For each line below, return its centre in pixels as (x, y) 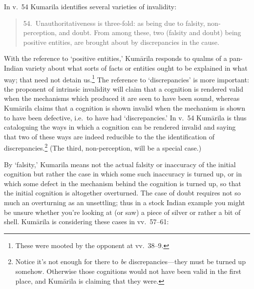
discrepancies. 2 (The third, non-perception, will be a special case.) (103, 147)
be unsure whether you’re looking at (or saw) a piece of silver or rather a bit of (122, 212)
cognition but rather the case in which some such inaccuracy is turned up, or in (123, 174)
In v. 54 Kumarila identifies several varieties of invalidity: (90, 6)
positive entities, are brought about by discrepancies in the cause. (121, 42)
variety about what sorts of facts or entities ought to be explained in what (136, 67)
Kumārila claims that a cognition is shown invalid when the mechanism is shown (125, 108)
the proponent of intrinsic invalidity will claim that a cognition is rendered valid (124, 88)
